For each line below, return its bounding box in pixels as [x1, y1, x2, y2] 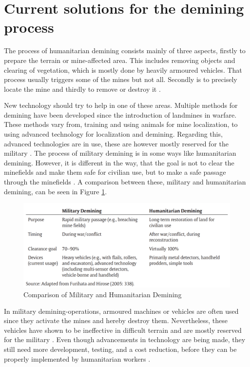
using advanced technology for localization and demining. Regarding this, [4, 129, 223, 139]
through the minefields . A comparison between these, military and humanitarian [4, 177, 246, 187]
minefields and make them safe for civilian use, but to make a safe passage [4, 167, 226, 177]
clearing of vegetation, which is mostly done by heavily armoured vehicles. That [4, 64, 242, 75]
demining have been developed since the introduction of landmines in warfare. [4, 109, 237, 120]
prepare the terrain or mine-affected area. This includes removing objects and [4, 55, 235, 65]
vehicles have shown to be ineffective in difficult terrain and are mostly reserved [4, 325, 242, 335]
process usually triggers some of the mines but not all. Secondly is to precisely [4, 74, 237, 84]
